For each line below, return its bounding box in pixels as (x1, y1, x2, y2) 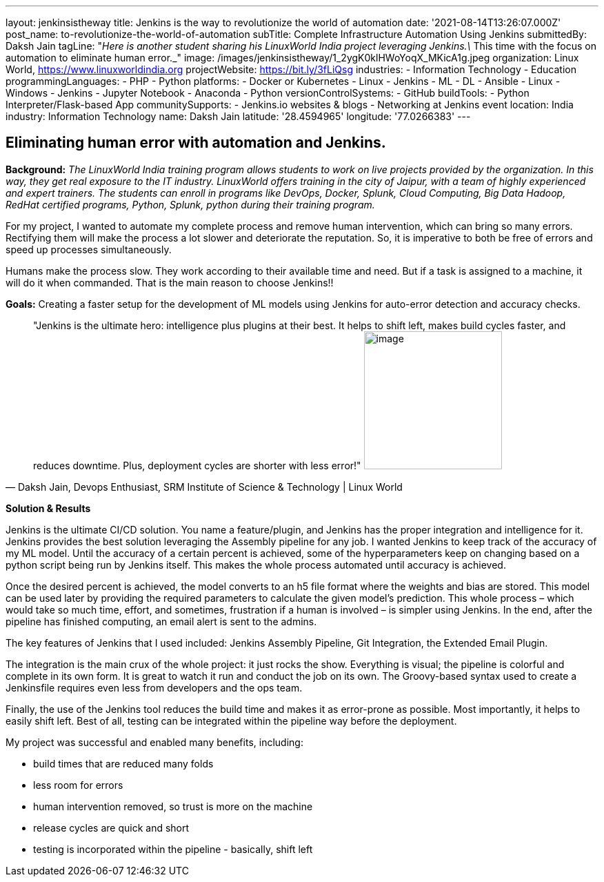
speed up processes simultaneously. (6, 243, 172, 255)
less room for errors (33, 778, 123, 791)
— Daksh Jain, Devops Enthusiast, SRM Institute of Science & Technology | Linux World (6, 480, 403, 493)
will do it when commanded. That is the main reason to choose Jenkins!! (6, 276, 334, 288)
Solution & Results (6, 502, 91, 514)
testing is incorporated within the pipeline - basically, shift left (33, 843, 313, 855)
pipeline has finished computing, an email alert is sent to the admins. (6, 615, 317, 627)
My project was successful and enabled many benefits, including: (6, 736, 303, 748)
